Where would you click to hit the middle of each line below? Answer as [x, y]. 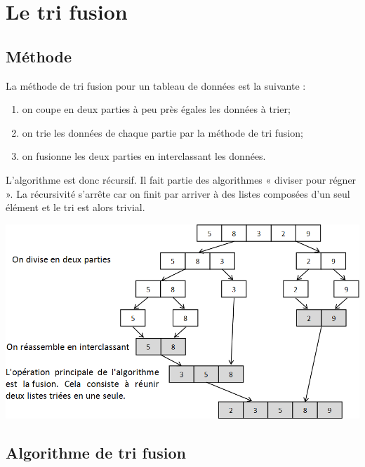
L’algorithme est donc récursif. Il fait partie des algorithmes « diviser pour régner [181, 179]
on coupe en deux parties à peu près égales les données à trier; [156, 109]
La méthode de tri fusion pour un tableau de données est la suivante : [156, 85]
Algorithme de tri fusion [96, 453]
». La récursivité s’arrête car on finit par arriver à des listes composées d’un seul [178, 193]
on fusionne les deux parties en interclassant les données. [144, 156]
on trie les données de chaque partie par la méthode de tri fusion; [162, 132]
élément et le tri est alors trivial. [75, 207]
